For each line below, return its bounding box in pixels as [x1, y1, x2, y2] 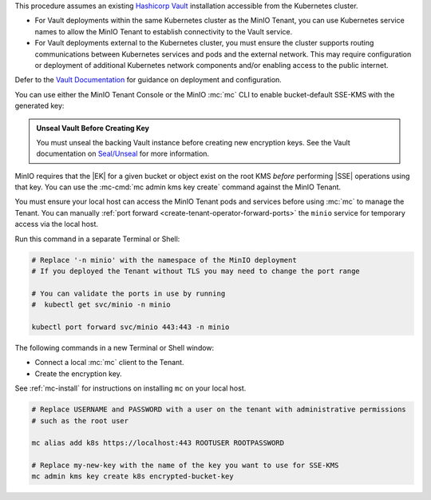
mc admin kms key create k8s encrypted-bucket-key [31, 472, 235, 481]
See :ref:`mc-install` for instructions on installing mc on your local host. [14, 383, 247, 393]
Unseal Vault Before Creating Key [36, 123, 150, 133]
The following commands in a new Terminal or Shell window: [14, 343, 215, 352]
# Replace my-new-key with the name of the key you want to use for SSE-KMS [31, 461, 339, 470]
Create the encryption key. [34, 368, 123, 379]
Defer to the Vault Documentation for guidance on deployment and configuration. [14, 75, 283, 85]
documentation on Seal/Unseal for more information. [36, 149, 210, 159]
